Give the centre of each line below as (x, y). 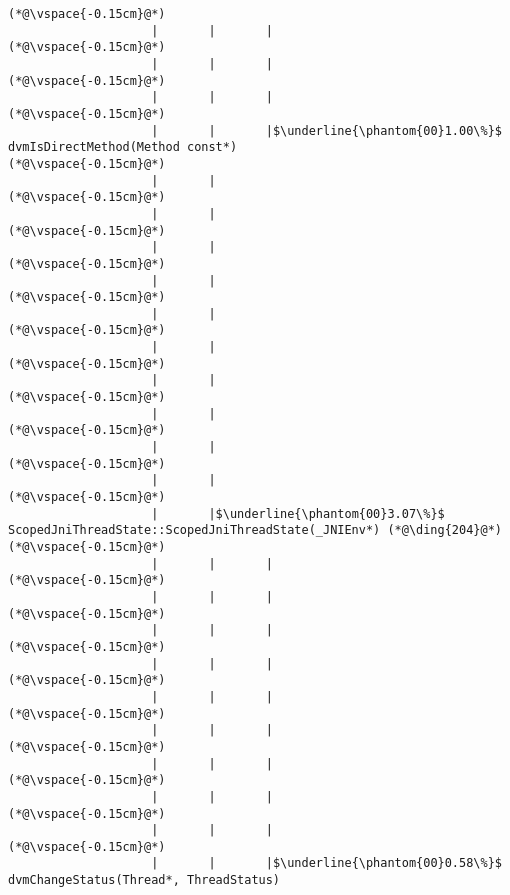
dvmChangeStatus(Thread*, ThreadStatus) (144, 880)
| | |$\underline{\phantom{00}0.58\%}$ (326, 863)
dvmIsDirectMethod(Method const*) (123, 147)
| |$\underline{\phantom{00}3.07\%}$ (298, 513)
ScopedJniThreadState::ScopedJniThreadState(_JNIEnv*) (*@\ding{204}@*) (255, 530)
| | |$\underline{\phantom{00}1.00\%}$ (326, 130)
